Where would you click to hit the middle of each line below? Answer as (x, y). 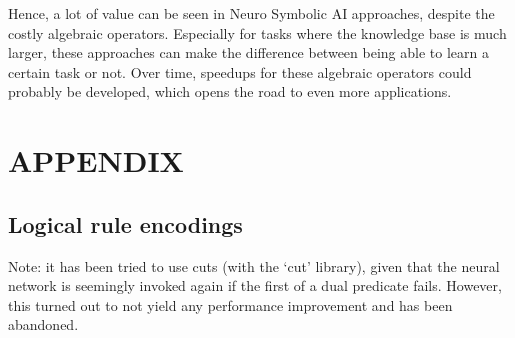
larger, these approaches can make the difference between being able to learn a (248, 52)
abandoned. (43, 324)
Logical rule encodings (125, 223)
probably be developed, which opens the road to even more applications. (230, 91)
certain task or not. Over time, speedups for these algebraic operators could (240, 71)
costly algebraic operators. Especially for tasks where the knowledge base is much (257, 32)
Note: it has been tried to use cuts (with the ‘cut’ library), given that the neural (254, 265)
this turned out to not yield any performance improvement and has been (230, 304)
